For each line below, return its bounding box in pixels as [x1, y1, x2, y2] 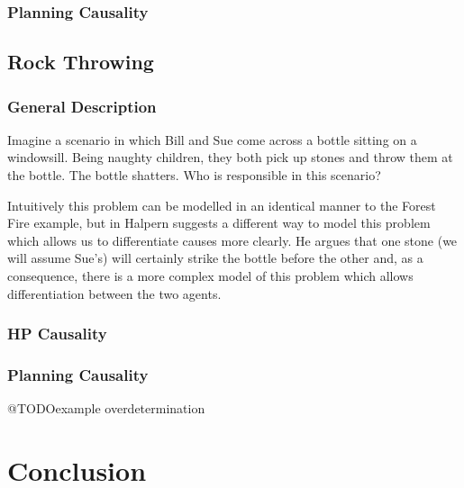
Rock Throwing [7, 48, 154, 76]
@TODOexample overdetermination [7, 399, 205, 418]
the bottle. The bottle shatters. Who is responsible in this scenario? [7, 166, 381, 185]
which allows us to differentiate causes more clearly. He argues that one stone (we [7, 230, 458, 249]
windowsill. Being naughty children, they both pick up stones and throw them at [7, 148, 453, 167]
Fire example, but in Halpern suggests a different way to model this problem [7, 213, 431, 232]
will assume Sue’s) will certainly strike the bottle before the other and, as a [7, 249, 423, 267]
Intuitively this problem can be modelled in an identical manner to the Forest [7, 195, 436, 214]
